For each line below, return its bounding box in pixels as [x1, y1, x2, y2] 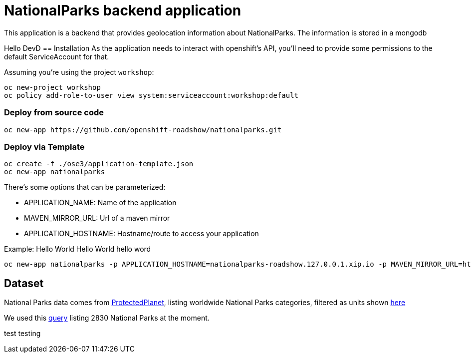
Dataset [4, 277, 44, 290]
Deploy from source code [4, 107, 104, 118]
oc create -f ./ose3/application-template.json [4, 160, 194, 168]
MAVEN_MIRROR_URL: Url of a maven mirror [24, 214, 170, 223]
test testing [4, 329, 41, 338]
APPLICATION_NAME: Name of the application [24, 198, 177, 207]
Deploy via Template [4, 141, 85, 152]
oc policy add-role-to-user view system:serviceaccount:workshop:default [4, 91, 299, 99]
